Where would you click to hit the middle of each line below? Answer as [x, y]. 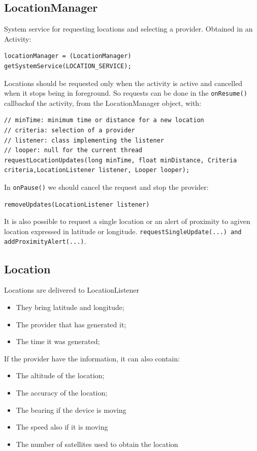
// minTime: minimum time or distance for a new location [104, 120]
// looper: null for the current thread [73, 150]
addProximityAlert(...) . [45, 241]
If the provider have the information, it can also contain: [92, 358]
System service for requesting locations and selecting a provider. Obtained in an [128, 29]
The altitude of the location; [60, 375]
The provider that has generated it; [71, 324]
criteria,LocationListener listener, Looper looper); [97, 170]
